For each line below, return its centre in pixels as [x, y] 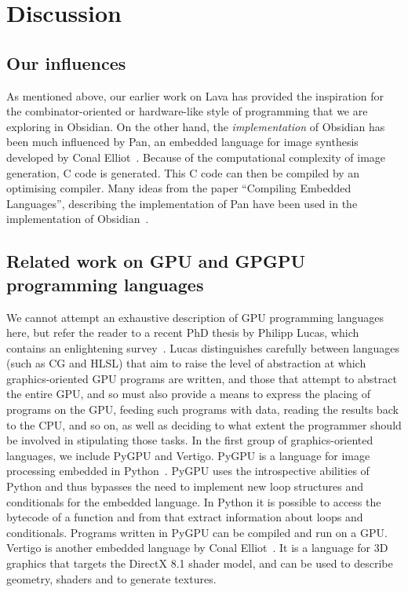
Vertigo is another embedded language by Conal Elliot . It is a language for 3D [197, 548]
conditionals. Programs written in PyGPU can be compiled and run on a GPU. [197, 532]
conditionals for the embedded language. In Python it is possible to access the [194, 501]
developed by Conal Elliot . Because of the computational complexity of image [196, 157]
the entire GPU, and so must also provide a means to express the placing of [189, 394]
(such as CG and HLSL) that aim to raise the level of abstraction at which [186, 363]
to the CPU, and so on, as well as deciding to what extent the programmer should [204, 424]
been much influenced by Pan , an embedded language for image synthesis [182, 142]
